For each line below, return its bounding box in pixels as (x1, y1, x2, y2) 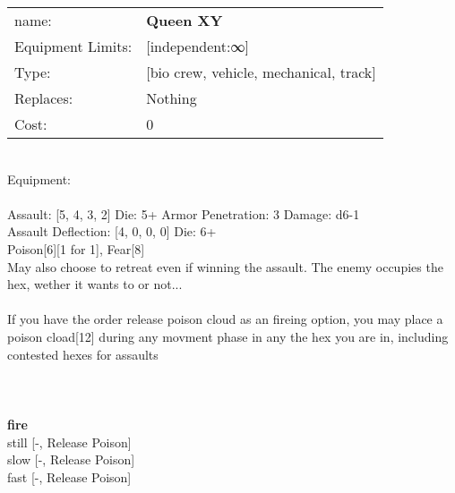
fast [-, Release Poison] (7, 467, 132, 486)
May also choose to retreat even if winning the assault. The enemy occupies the (7, 257, 443, 276)
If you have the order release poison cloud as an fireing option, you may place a (7, 310, 443, 328)
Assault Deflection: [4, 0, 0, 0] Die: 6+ (7, 222, 217, 241)
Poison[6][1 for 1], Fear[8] (7, 239, 145, 258)
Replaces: (14, 88, 73, 108)
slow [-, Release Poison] (7, 450, 135, 469)
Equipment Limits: (14, 36, 133, 56)
